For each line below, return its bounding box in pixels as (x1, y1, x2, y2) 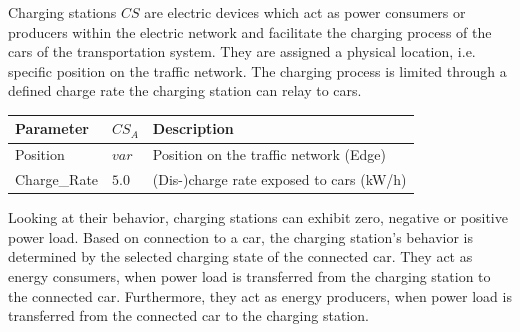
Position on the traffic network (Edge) (152, 144, 386, 165)
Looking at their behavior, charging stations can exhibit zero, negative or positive (8, 207, 508, 228)
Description (152, 118, 234, 139)
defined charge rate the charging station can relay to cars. (8, 80, 362, 101)
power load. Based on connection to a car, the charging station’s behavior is (8, 226, 473, 247)
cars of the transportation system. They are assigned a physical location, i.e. (8, 41, 476, 62)
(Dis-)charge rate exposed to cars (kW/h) (152, 169, 407, 190)
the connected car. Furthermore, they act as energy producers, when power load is (8, 285, 512, 306)
